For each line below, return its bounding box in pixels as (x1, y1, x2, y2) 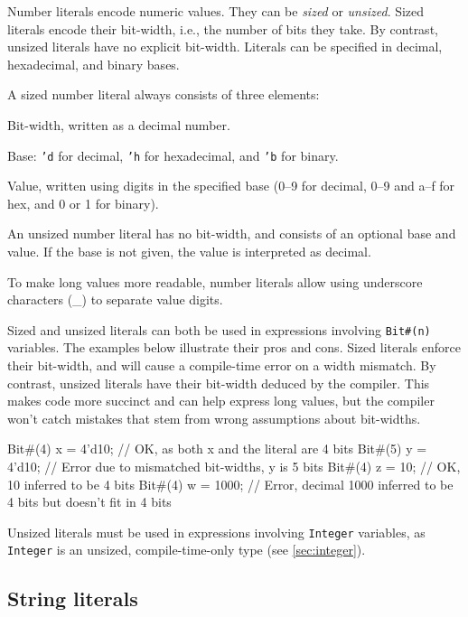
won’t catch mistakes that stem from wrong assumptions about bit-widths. (7, 408, 421, 427)
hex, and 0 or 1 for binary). (7, 193, 159, 212)
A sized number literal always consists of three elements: (7, 85, 320, 104)
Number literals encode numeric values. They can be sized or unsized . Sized (7, 2, 425, 20)
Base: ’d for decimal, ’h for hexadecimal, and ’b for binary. (7, 145, 339, 164)
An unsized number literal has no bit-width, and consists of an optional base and (7, 224, 456, 243)
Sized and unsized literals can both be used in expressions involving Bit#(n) (7, 320, 431, 339)
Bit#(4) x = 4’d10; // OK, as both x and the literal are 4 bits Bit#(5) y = (7, 439, 427, 458)
